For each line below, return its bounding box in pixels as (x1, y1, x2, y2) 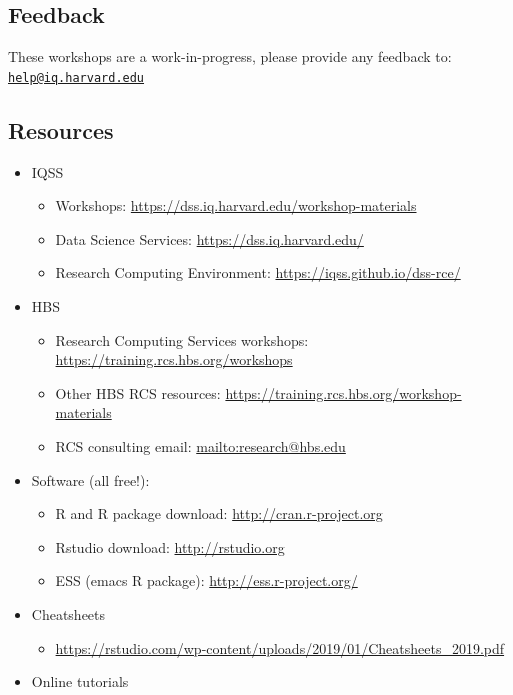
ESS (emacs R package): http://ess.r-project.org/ (55, 570, 358, 591)
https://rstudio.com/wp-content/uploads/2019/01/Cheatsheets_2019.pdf (55, 637, 505, 658)
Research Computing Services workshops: (55, 329, 309, 350)
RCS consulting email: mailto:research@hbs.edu (55, 436, 346, 456)
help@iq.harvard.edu (8, 70, 145, 85)
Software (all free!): (31, 469, 150, 490)
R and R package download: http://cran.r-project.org (55, 503, 383, 524)
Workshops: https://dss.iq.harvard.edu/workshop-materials (55, 195, 417, 216)
